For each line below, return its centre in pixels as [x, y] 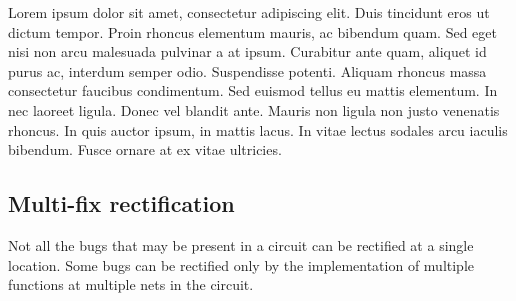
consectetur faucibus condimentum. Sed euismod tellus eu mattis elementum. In [253, 90]
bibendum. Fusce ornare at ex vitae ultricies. [145, 149]
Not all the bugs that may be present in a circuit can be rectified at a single [241, 244]
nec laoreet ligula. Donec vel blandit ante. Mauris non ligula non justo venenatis [254, 109]
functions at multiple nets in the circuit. [131, 284]
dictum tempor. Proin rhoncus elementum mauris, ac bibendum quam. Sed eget [252, 31]
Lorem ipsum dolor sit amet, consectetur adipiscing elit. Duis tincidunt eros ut [249, 12]
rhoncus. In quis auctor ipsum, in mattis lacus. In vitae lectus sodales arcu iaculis [258, 129]
